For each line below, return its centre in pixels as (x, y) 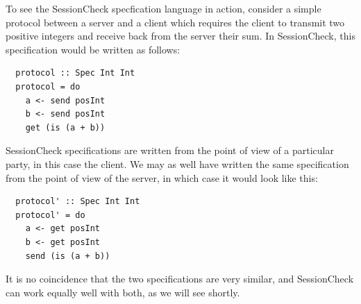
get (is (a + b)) (65, 127)
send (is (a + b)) (68, 256)
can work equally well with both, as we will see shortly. (123, 292)
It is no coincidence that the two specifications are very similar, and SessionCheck (180, 279)
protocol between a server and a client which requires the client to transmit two (175, 22)
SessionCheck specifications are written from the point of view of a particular (170, 150)
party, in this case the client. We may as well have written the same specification (177, 163)
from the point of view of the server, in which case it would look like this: (162, 177)
